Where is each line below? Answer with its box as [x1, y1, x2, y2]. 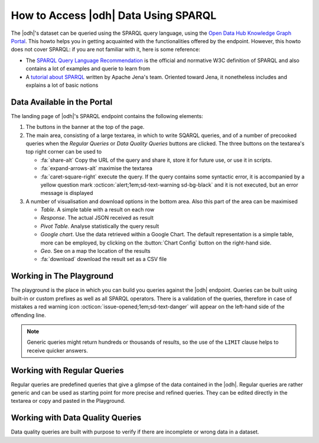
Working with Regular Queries [11, 365, 124, 375]
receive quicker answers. [27, 347, 89, 354]
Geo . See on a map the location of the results [40, 247, 151, 255]
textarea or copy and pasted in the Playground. [11, 398, 125, 405]
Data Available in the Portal [11, 97, 113, 107]
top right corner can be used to [25, 148, 102, 155]
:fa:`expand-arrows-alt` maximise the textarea [40, 165, 153, 172]
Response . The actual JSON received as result [40, 214, 154, 221]
